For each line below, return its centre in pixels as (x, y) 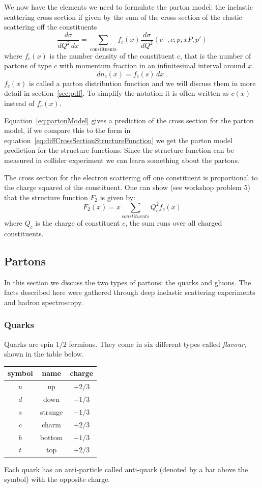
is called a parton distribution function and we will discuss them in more (142, 83)
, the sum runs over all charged (174, 223)
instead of (19, 103)
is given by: (118, 197)
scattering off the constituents (51, 27)
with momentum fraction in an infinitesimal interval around (152, 65)
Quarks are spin (29, 344)
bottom (51, 437)
